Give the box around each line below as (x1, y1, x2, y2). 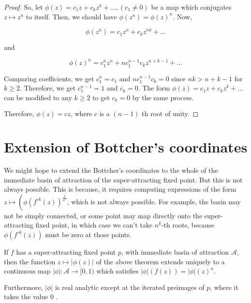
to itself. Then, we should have (26, 11, 117, 21)
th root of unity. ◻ (142, 108, 199, 119)
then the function (4, 256, 56, 266)
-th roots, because (161, 220, 214, 230)
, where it (210, 282, 238, 292)
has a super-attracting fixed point (16, 246, 116, 257)
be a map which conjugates (151, 2, 232, 12)
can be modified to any (4, 92, 72, 102)
